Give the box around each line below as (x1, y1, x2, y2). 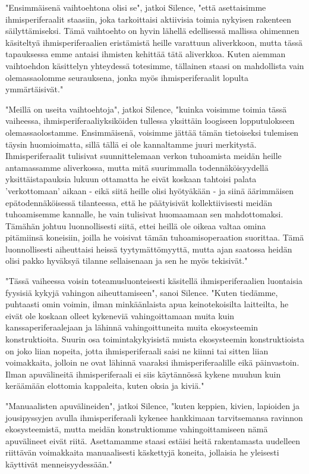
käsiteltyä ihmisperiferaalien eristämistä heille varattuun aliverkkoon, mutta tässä (5, 36, 303, 48)
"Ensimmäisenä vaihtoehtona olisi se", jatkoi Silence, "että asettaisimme (5, 1, 266, 13)
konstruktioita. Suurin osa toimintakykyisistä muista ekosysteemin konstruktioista (5, 333, 304, 345)
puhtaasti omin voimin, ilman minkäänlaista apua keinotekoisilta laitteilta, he (5, 298, 289, 310)
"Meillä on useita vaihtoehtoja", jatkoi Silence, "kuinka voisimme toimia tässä (5, 102, 287, 115)
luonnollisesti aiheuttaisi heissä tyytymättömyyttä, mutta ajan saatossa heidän (5, 242, 292, 255)
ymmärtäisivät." (5, 83, 64, 95)
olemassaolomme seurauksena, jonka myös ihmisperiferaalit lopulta (5, 71, 248, 83)
